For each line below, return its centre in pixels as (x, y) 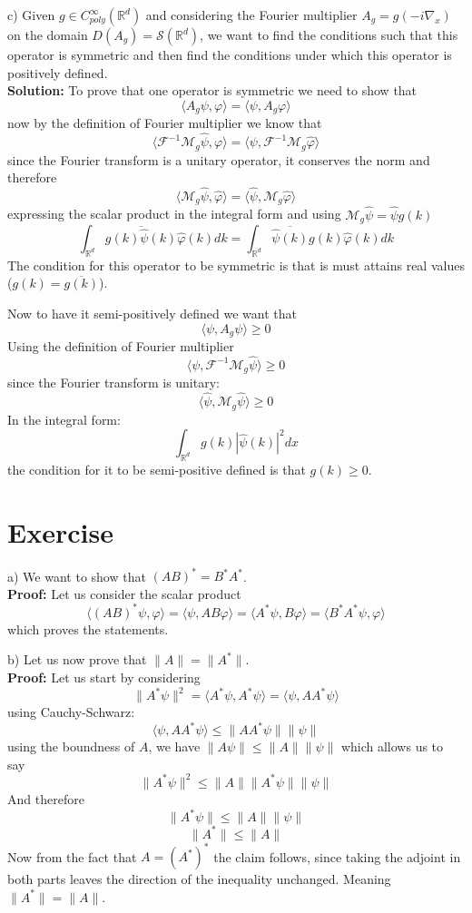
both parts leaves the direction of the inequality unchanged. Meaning (199, 879)
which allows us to (392, 746)
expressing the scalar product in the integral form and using (174, 214)
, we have (174, 746)
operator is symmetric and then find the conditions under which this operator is (230, 54)
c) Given (31, 15)
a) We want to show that (77, 576)
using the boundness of (71, 746)
